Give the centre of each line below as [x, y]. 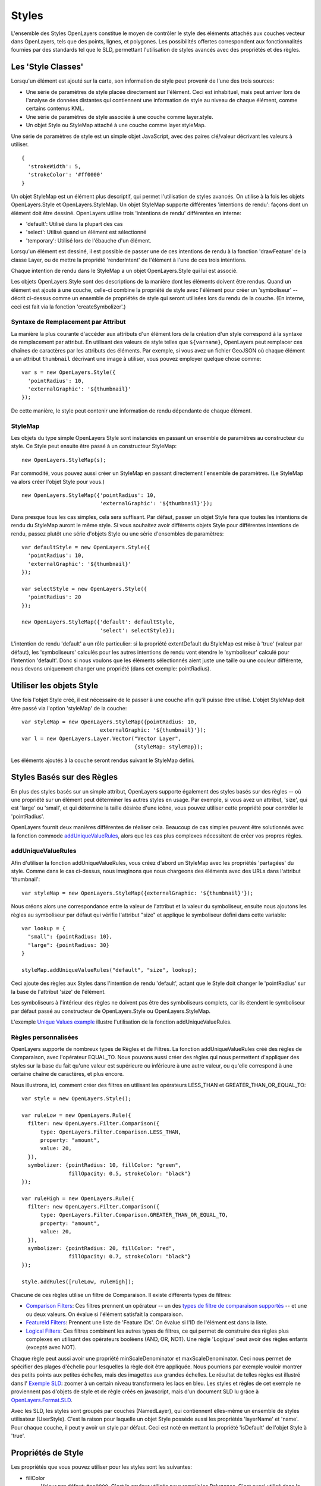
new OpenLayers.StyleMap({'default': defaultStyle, [98, 622]
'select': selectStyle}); [137, 630]
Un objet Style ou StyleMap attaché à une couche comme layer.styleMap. [116, 125]
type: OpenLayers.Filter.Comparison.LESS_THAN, [111, 1132]
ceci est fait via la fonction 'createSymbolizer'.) [68, 307]
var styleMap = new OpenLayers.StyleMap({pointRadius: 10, [109, 722]
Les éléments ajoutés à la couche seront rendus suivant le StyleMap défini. [103, 760]
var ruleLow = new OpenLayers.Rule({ [77, 1115]
